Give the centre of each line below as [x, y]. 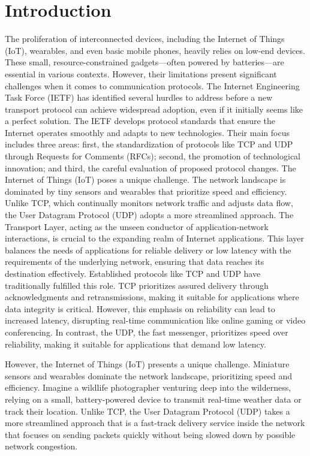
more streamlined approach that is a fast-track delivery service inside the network [155, 423]
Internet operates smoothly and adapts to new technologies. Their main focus [147, 132]
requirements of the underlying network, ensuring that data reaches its [135, 262]
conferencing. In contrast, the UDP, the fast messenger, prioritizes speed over [147, 332]
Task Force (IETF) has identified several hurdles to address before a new [139, 97]
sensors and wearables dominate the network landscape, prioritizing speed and [148, 375]
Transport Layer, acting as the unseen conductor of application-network [137, 226]
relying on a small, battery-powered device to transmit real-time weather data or [153, 399]
